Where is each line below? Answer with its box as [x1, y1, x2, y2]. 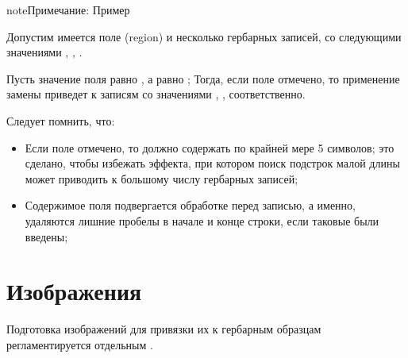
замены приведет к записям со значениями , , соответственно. [6, 86, 306, 102]
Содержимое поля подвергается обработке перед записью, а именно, [25, 197, 356, 214]
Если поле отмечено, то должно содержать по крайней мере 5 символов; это [25, 139, 395, 156]
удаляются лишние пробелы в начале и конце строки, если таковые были [25, 212, 379, 229]
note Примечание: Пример [6, 2, 130, 17]
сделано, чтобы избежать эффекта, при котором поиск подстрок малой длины [25, 155, 400, 171]
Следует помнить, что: [6, 112, 115, 129]
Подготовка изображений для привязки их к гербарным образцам [6, 321, 321, 337]
